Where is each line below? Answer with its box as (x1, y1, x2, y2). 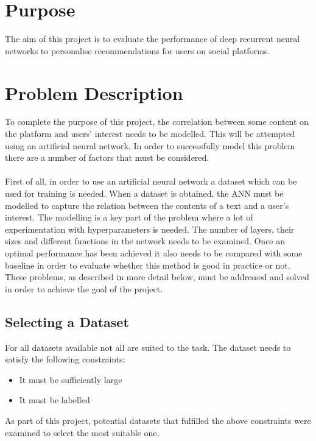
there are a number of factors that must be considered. (5, 151, 209, 164)
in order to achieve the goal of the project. (5, 282, 163, 295)
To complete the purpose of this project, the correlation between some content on (5, 115, 309, 128)
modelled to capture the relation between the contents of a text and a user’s (5, 199, 289, 211)
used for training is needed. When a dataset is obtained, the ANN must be (5, 187, 284, 199)
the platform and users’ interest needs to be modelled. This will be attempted (5, 127, 295, 140)
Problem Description (5, 80, 183, 105)
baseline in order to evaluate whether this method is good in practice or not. (5, 258, 290, 271)
